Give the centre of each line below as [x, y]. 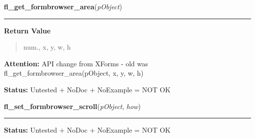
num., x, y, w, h [47, 47]
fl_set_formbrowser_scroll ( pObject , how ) [72, 106]
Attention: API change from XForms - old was [76, 63]
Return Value [27, 30]
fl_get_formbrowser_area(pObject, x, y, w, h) [74, 73]
